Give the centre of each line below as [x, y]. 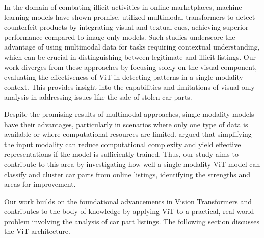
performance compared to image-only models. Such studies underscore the [120, 37]
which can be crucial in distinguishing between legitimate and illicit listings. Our [130, 56]
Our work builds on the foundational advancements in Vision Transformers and [128, 201]
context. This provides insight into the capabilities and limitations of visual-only [129, 87]
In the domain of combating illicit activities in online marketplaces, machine [123, 7]
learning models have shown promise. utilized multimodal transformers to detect [130, 17]
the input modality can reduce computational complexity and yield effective [123, 144]
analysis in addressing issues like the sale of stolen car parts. [98, 97]
